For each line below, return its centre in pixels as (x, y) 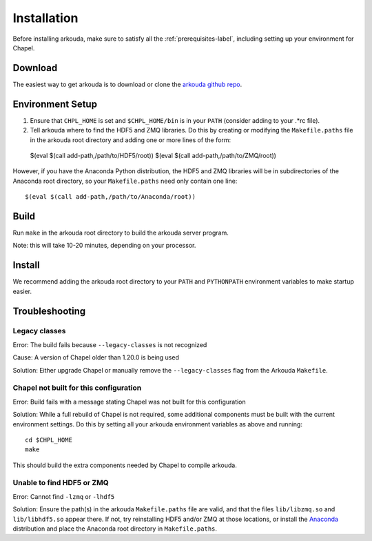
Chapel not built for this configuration (77, 388)
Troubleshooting (49, 311)
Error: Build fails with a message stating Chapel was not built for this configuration (129, 402)
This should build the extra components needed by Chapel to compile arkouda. (125, 465)
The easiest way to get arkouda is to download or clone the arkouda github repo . (127, 84)
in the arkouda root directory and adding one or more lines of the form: (130, 140)
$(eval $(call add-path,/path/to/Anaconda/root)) (111, 197)
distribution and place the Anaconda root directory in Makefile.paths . (115, 529)
